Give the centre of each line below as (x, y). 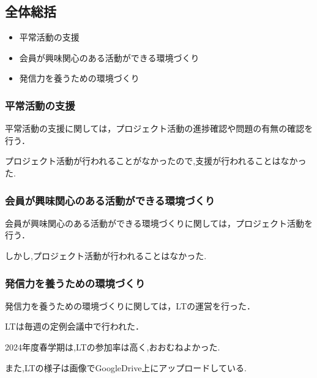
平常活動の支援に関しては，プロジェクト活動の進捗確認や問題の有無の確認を (159, 128)
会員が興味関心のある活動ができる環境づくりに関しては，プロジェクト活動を (159, 223)
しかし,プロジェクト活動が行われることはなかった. (106, 255)
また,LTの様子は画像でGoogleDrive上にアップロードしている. (126, 367)
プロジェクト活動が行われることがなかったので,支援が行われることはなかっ (156, 161)
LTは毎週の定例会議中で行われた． (74, 326)
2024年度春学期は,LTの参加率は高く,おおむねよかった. (113, 346)
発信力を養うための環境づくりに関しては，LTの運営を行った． (130, 305)
